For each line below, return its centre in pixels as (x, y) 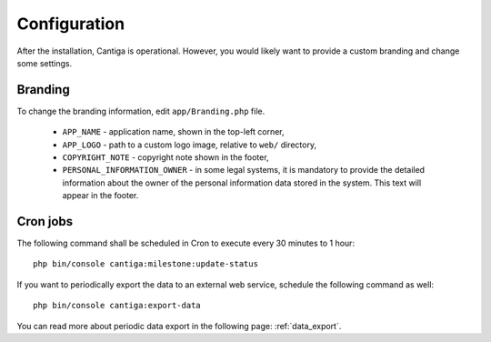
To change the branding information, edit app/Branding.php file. (141, 111)
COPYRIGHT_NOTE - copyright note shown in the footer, (165, 157)
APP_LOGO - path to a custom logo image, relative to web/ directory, (190, 145)
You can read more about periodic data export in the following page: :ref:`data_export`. (179, 326)
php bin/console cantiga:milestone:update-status (146, 264)
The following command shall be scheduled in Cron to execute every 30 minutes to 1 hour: (185, 243)
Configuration (71, 24)
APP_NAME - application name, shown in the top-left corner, (174, 132)
